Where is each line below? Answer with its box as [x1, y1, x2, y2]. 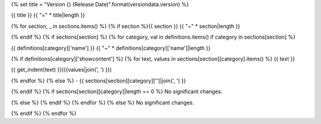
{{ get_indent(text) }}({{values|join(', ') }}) [11, 66, 112, 74]
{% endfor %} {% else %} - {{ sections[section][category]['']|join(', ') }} [11, 77, 187, 84]
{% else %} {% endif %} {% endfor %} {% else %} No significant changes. [11, 98, 194, 106]
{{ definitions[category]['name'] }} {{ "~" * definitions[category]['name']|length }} [11, 44, 211, 52]
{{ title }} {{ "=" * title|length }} [11, 12, 86, 19]
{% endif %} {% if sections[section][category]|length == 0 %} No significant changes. [11, 88, 223, 95]
